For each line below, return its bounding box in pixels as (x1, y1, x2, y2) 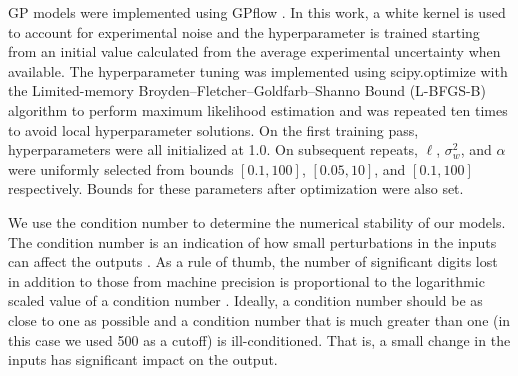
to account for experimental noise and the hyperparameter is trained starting (8, 21, 480, 42)
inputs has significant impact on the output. (8, 349, 278, 370)
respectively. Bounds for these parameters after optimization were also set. (8, 178, 464, 199)
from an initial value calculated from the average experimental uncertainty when (8, 41, 501, 62)
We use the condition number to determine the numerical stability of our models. (8, 211, 506, 232)
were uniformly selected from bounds (8, 158, 234, 179)
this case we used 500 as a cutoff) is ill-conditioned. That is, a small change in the (8, 329, 511, 350)
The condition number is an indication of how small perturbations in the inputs (8, 231, 497, 252)
